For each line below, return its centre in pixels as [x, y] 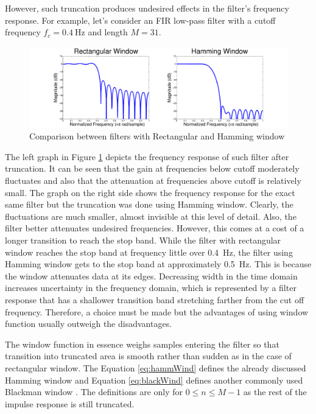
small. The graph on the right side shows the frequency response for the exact [150, 192]
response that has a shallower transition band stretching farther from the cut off [155, 300]
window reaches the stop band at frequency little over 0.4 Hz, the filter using [149, 252]
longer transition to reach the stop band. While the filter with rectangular [143, 240]
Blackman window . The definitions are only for [94, 392]
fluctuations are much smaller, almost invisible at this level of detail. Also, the [151, 216]
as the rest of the [275, 392]
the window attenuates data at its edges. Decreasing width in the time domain [151, 275]
